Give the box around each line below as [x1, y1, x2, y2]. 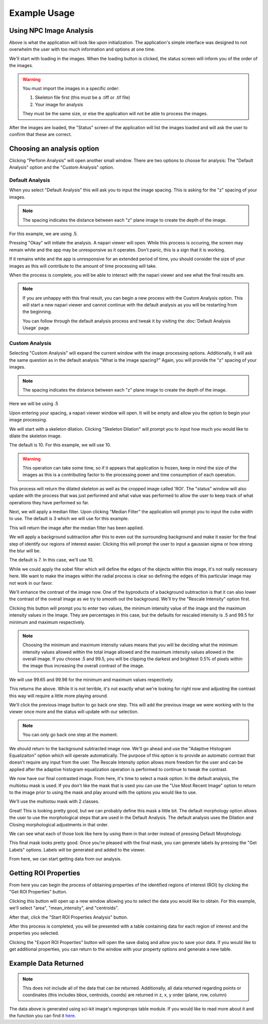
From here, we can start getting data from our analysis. [9, 856, 122, 862]
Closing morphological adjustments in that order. [9, 821, 109, 827]
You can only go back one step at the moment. [22, 732, 118, 738]
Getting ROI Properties [9, 868, 80, 877]
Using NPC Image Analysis [9, 26, 94, 35]
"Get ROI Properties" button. [9, 889, 67, 895]
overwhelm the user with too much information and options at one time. [9, 46, 156, 52]
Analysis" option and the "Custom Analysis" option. [9, 164, 114, 170]
